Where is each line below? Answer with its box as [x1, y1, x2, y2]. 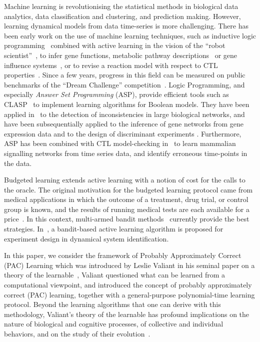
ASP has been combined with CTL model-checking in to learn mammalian [4, 138, 236, 148]
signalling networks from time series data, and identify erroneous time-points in [4, 147, 247, 158]
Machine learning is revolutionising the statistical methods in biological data [4, 1, 238, 11]
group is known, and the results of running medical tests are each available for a [4, 203, 249, 214]
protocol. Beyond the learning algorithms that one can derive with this [4, 299, 221, 309]
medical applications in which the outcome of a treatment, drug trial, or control [4, 194, 248, 204]
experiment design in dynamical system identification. [4, 233, 169, 243]
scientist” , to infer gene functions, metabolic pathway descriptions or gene [4, 49, 237, 60]
